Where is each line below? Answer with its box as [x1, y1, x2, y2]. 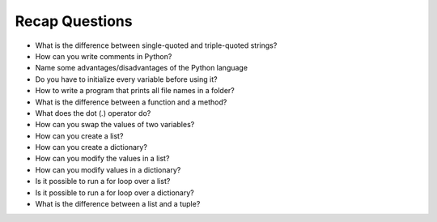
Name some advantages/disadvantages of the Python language [35, 63, 248, 73]
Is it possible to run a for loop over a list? [35, 177, 171, 186]
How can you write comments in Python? [35, 51, 172, 61]
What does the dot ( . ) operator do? [35, 108, 151, 117]
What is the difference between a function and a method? [35, 97, 227, 107]
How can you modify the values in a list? [35, 154, 170, 164]
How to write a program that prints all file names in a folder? [35, 86, 235, 96]
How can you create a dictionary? [35, 143, 147, 152]
